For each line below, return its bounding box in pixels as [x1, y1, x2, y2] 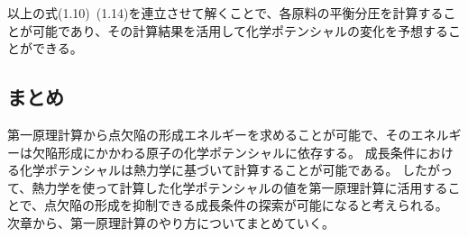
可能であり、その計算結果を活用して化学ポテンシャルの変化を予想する [32, 21, 448, 40]
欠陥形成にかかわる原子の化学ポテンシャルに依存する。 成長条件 [32, 142, 416, 161]
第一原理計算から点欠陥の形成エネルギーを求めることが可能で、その [7, 124, 411, 143]
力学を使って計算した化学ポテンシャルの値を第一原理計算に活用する [44, 178, 448, 196]
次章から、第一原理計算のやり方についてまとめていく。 [7, 213, 335, 232]
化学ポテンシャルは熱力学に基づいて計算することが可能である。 [19, 160, 399, 179]
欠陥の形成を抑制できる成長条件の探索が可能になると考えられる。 [57, 196, 448, 214]
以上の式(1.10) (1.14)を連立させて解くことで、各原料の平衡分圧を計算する [7, 4, 444, 22]
